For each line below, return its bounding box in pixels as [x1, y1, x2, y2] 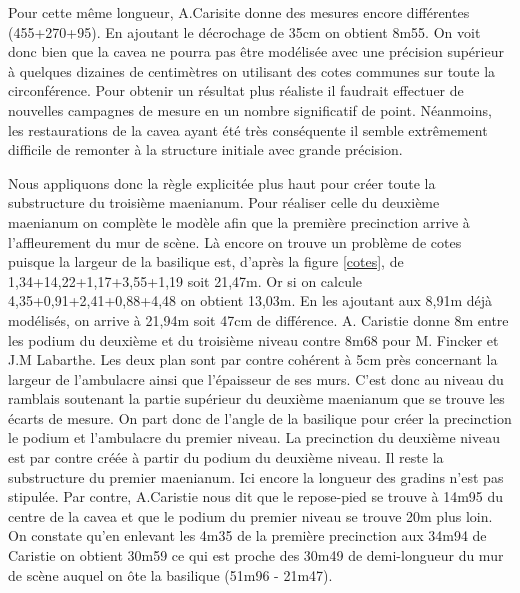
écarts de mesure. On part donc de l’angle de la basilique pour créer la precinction [8, 407, 512, 428]
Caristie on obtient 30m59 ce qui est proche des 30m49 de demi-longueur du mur [8, 545, 504, 566]
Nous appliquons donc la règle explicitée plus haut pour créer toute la [8, 172, 436, 193]
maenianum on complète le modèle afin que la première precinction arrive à [8, 211, 470, 232]
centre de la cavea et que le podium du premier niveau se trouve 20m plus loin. [8, 505, 493, 526]
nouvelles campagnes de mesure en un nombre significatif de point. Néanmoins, [8, 99, 492, 120]
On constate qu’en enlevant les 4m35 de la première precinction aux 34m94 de [8, 525, 487, 546]
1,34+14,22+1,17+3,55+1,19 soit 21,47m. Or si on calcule [8, 270, 363, 291]
